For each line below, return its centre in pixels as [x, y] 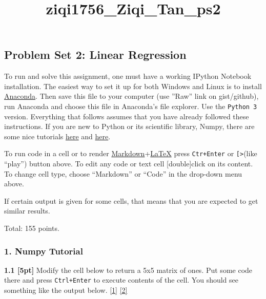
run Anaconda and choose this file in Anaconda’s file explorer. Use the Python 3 [131, 106]
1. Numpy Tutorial [44, 251]
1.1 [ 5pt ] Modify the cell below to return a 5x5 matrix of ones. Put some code [128, 270]
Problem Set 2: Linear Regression [95, 55]
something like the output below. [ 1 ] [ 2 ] [66, 290]
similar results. [27, 211]
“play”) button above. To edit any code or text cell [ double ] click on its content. [129, 164]
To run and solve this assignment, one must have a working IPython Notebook [128, 76]
